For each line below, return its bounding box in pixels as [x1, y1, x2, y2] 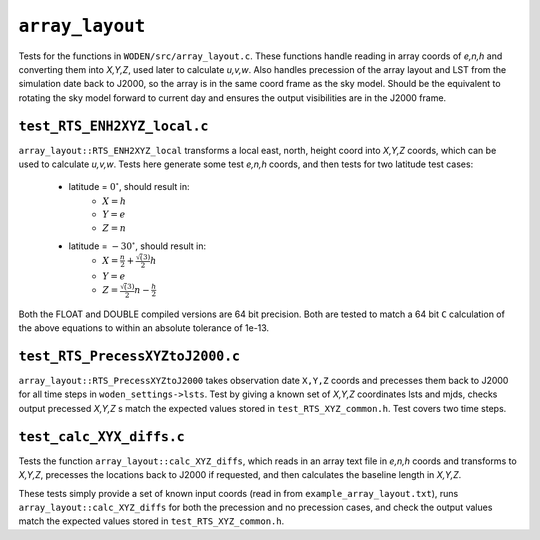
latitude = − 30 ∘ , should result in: [68, 238, 207, 252]
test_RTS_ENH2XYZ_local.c [18, 118, 209, 134]
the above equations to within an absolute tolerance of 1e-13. [18, 322, 270, 334]
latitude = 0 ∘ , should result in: [68, 180, 190, 193]
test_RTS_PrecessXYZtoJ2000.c [18, 348, 241, 364]
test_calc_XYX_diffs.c [18, 428, 185, 445]
